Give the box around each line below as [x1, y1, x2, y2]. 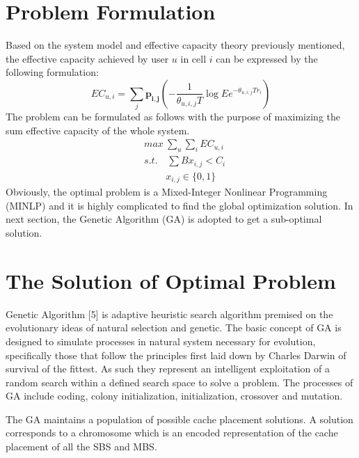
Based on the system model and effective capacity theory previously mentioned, [6, 38, 345, 52]
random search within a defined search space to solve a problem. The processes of [6, 374, 353, 389]
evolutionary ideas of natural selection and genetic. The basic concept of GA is [6, 320, 342, 335]
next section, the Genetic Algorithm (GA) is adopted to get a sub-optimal [6, 212, 322, 226]
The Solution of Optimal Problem [6, 266, 336, 294]
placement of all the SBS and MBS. [6, 439, 157, 454]
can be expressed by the [216, 51, 318, 65]
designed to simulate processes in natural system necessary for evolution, [6, 333, 316, 348]
